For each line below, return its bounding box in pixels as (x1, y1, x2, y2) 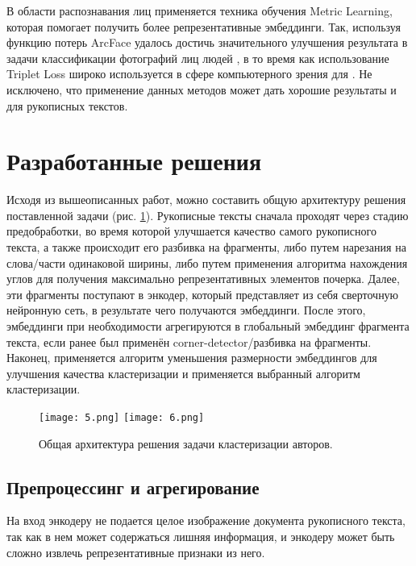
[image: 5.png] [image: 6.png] (39, 412, 205, 423)
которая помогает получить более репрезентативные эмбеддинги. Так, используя (6, 18, 401, 35)
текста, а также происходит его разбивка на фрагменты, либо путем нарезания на (6, 239, 406, 256)
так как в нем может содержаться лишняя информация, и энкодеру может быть (6, 528, 395, 545)
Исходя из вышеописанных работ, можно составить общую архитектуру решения (6, 191, 406, 208)
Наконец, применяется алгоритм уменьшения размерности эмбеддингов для (6, 349, 377, 366)
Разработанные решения (6, 144, 262, 177)
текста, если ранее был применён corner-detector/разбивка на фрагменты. (6, 333, 372, 350)
